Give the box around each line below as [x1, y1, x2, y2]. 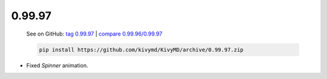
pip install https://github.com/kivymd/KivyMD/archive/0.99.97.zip [39, 46, 244, 53]
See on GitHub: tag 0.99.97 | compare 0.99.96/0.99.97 [26, 30, 163, 37]
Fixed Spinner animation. [26, 62, 88, 69]
